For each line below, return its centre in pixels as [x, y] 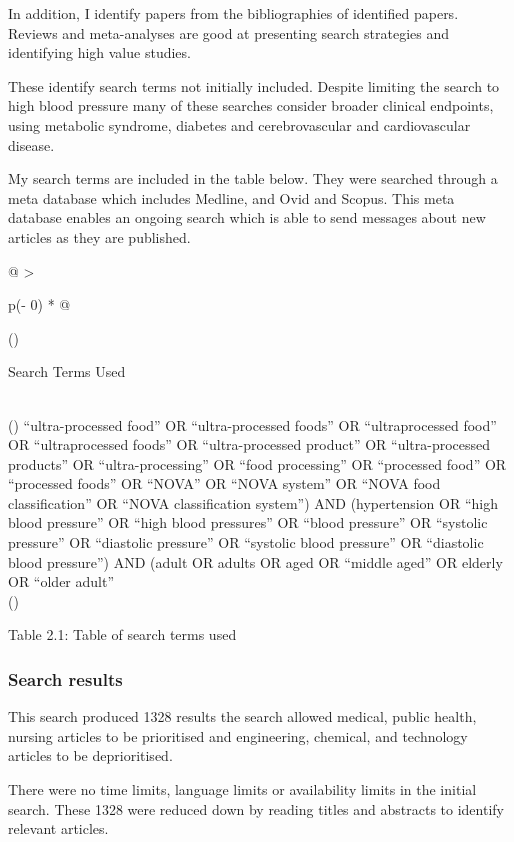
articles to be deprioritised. [90, 755]
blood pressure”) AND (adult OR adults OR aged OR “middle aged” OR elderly [255, 561]
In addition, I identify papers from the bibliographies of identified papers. [233, 13]
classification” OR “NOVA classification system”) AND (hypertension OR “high [253, 502]
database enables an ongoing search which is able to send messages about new [247, 217]
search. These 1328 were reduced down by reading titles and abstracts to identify [256, 808]
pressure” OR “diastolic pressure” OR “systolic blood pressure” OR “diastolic [246, 542]
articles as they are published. [99, 236]
